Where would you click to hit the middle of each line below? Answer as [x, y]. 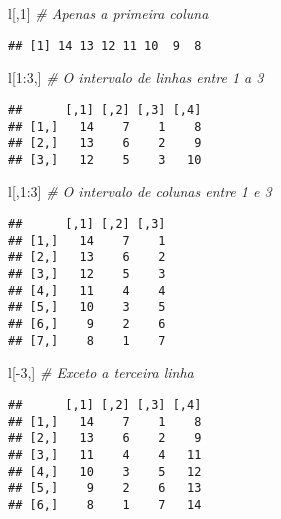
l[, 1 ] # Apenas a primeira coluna [108, 13]
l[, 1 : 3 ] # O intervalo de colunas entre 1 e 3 [140, 191]
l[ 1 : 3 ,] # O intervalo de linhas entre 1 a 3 [136, 77]
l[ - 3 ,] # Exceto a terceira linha [101, 372]
